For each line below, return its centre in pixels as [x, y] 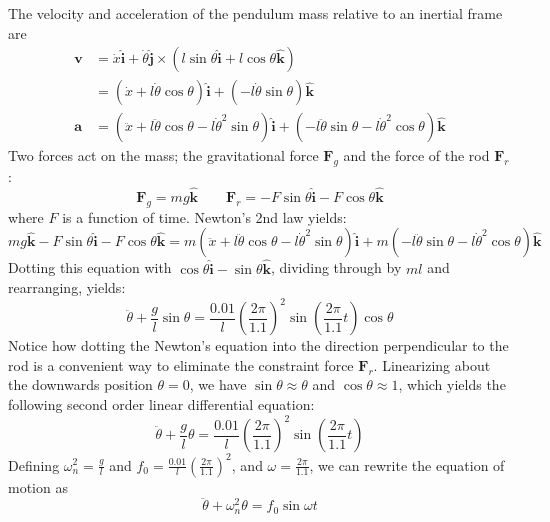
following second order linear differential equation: [161, 403]
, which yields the [452, 384]
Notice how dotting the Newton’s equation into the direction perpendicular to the [258, 345]
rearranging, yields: [67, 287]
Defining [34, 464]
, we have [218, 384]
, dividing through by [336, 267]
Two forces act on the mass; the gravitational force [163, 155]
